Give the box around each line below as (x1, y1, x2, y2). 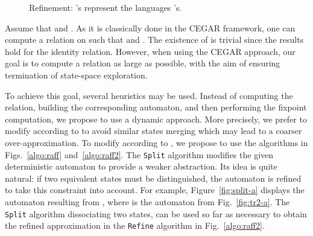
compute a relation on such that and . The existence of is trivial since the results (5, 33, 304, 46)
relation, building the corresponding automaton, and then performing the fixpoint (5, 101, 307, 113)
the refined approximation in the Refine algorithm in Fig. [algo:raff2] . (5, 219, 265, 232)
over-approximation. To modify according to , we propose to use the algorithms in (5, 136, 308, 148)
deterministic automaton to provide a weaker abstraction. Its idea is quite (5, 160, 277, 173)
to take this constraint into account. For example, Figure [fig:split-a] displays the (5, 183, 305, 196)
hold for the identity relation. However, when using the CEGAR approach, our (5, 45, 296, 57)
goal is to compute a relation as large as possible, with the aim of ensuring (5, 57, 280, 69)
